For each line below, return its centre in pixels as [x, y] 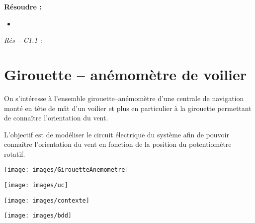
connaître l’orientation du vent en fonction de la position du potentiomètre [118, 144]
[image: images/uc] [36, 185]
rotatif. [15, 154]
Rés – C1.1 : [23, 40]
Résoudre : [23, 6]
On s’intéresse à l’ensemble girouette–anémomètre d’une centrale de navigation [124, 98]
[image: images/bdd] [38, 216]
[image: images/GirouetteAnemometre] [66, 170]
